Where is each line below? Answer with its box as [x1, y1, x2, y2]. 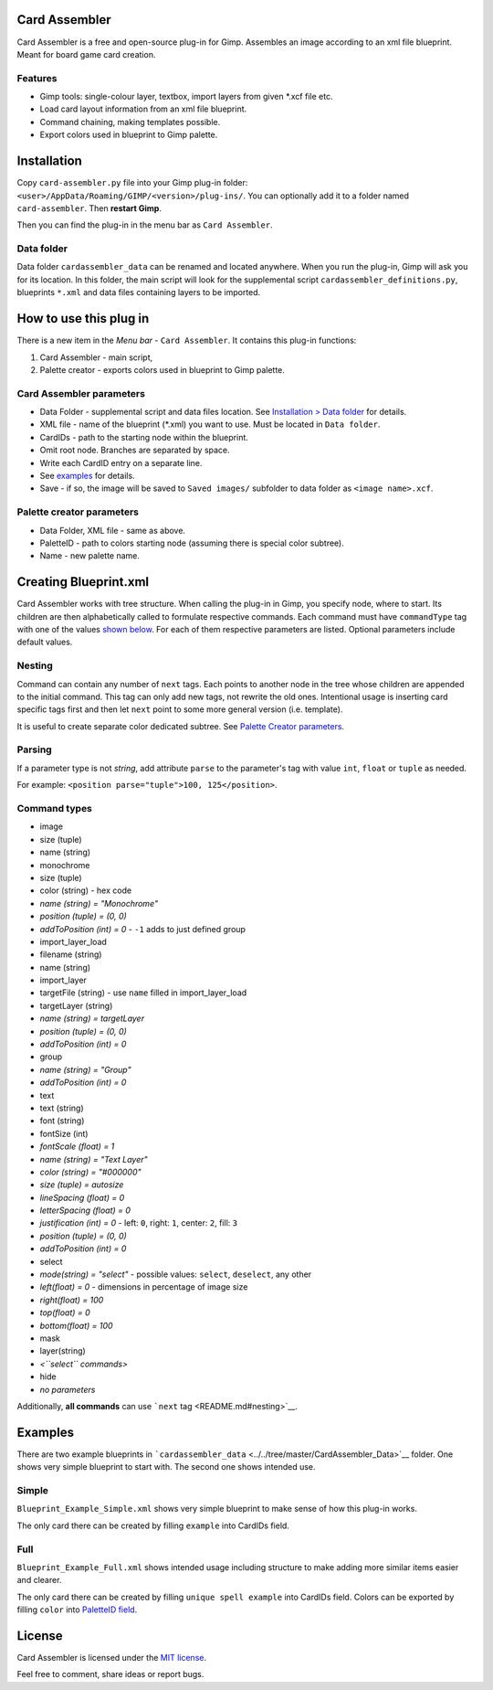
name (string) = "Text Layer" [39, 1153, 148, 1164]
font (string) [39, 1115, 85, 1126]
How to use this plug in [16, 311, 150, 326]
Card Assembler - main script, [39, 352, 153, 363]
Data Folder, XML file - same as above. [39, 525, 186, 536]
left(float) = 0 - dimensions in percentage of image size [39, 1281, 248, 1292]
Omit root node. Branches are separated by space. [39, 444, 230, 456]
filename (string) [39, 949, 102, 960]
